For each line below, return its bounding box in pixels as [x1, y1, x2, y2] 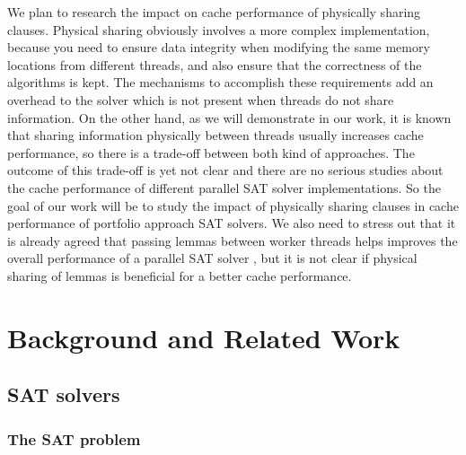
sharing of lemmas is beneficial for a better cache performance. [7, 266, 352, 284]
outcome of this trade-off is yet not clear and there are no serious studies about [7, 161, 444, 179]
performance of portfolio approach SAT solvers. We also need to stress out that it [7, 214, 456, 232]
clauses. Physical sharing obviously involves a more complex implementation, [7, 20, 430, 39]
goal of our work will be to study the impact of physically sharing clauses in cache [7, 196, 459, 214]
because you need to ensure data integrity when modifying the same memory [7, 38, 430, 57]
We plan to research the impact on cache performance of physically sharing [7, 3, 421, 21]
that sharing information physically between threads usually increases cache [7, 126, 424, 144]
